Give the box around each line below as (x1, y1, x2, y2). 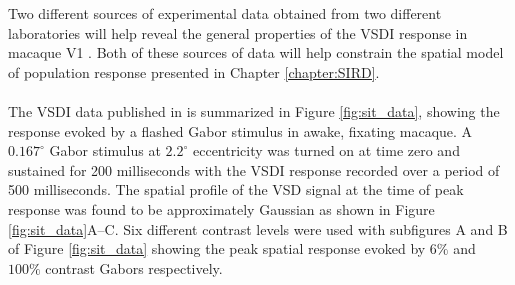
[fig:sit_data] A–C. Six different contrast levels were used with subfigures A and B (8, 218, 508, 239)
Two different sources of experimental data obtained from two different (8, 3, 442, 23)
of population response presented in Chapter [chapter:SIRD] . (8, 61, 380, 82)
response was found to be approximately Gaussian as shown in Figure (8, 198, 435, 219)
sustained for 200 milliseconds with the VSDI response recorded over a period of (8, 159, 500, 180)
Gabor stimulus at (49, 140, 161, 161)
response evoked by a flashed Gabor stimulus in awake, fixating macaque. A (8, 120, 473, 141)
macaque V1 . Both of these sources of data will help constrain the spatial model (8, 42, 504, 63)
